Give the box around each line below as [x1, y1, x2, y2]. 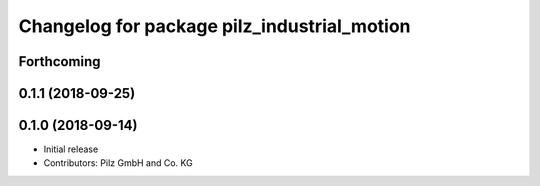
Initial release [43, 143, 99, 155]
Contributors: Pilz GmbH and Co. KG [43, 157, 194, 169]
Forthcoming [18, 53, 101, 70]
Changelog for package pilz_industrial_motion [18, 15, 411, 37]
